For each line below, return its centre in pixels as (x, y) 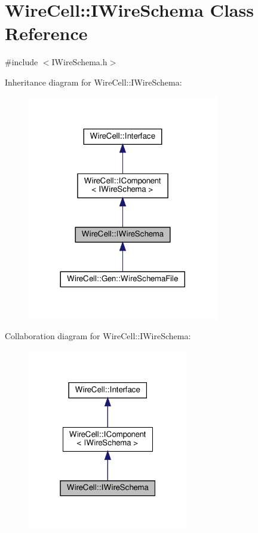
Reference (46, 33)
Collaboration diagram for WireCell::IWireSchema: (98, 336)
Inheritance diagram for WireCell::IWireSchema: (93, 82)
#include (21, 62)
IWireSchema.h (79, 62)
